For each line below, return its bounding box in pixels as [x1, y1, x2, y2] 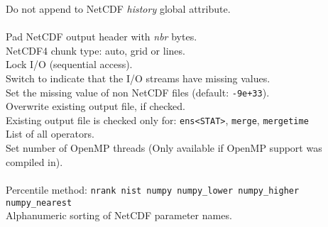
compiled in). [6, 154, 63, 169]
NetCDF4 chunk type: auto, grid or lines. [6, 43, 185, 57]
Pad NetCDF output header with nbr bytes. [6, 29, 197, 44]
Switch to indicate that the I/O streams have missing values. [6, 70, 270, 85]
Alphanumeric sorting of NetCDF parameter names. [6, 208, 232, 223]
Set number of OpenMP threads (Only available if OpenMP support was [6, 140, 322, 155]
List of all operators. [6, 126, 94, 141]
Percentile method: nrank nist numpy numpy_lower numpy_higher [6, 182, 300, 196]
